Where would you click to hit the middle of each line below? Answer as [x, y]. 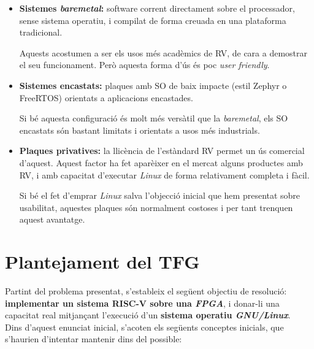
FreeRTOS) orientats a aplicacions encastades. [106, 97]
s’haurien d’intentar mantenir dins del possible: [94, 339]
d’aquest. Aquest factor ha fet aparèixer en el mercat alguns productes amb [161, 162]
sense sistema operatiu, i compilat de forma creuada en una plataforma [153, 20]
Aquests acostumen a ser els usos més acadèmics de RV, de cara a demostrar [163, 52]
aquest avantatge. [52, 219]
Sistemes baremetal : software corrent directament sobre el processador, [157, 8]
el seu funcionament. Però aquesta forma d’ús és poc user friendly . [144, 65]
